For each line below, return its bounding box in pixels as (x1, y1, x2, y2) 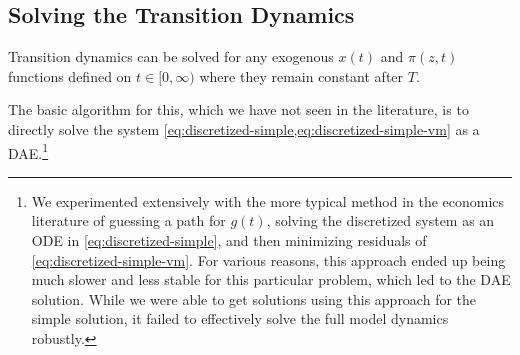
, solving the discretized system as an (266, 210, 495, 231)
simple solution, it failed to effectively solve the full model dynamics (31, 308, 449, 329)
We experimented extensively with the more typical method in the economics (31, 190, 505, 211)
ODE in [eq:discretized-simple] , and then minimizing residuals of (31, 230, 427, 251)
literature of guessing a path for (31, 210, 226, 231)
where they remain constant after (199, 65, 404, 86)
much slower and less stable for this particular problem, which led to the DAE (31, 269, 511, 290)
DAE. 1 (8, 139, 49, 163)
